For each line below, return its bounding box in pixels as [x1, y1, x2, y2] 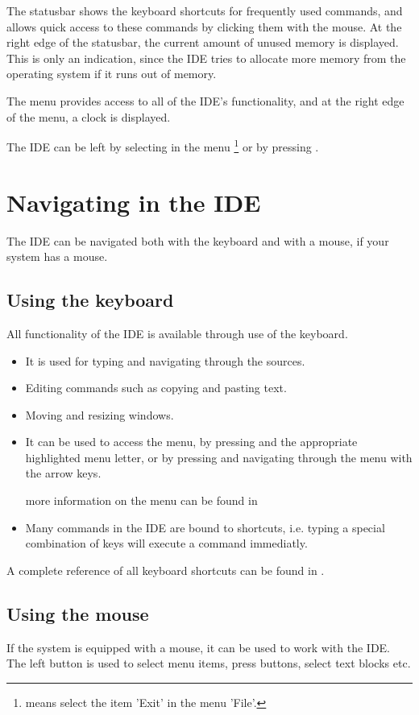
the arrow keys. [25, 465, 102, 481]
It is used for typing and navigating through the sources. [25, 352, 305, 369]
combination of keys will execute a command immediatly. [25, 535, 308, 552]
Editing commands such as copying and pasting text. [25, 379, 287, 396]
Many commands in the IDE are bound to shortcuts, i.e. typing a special [25, 519, 385, 535]
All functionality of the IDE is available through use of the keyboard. [6, 324, 348, 341]
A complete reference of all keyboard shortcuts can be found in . [6, 561, 325, 578]
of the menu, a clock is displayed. [6, 108, 171, 125]
